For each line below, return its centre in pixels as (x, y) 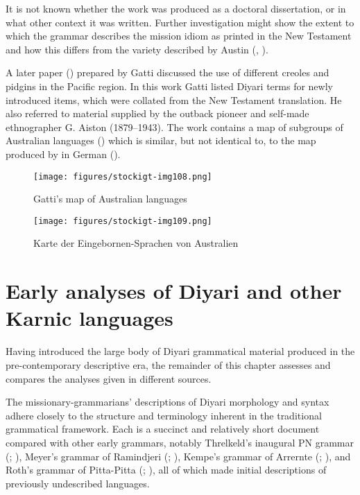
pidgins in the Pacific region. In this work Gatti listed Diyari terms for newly (169, 86)
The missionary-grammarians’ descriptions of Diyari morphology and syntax (168, 402)
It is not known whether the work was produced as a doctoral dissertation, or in (176, 8)
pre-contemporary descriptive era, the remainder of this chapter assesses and (168, 364)
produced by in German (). (63, 154)
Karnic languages (89, 318)
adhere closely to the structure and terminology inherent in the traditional (164, 415)
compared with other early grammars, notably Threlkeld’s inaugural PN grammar (180, 442)
